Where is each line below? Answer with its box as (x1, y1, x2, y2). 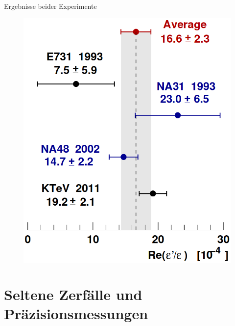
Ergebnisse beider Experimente (4, 1, 97, 11)
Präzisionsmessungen (4, 303, 148, 324)
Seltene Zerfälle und (4, 284, 142, 304)
